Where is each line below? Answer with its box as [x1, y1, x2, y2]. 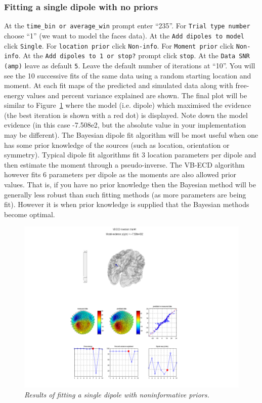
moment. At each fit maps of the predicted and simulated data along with [4, 80, 233, 91]
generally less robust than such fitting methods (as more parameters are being [4, 189, 246, 199]
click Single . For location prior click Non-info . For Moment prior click [4, 40, 234, 51]
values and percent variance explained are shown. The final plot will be [26, 90, 247, 100]
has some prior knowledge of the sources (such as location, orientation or [4, 139, 230, 150]
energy [4, 90, 25, 100]
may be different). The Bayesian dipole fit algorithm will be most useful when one [4, 130, 258, 140]
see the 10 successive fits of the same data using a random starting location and [4, 70, 251, 80]
